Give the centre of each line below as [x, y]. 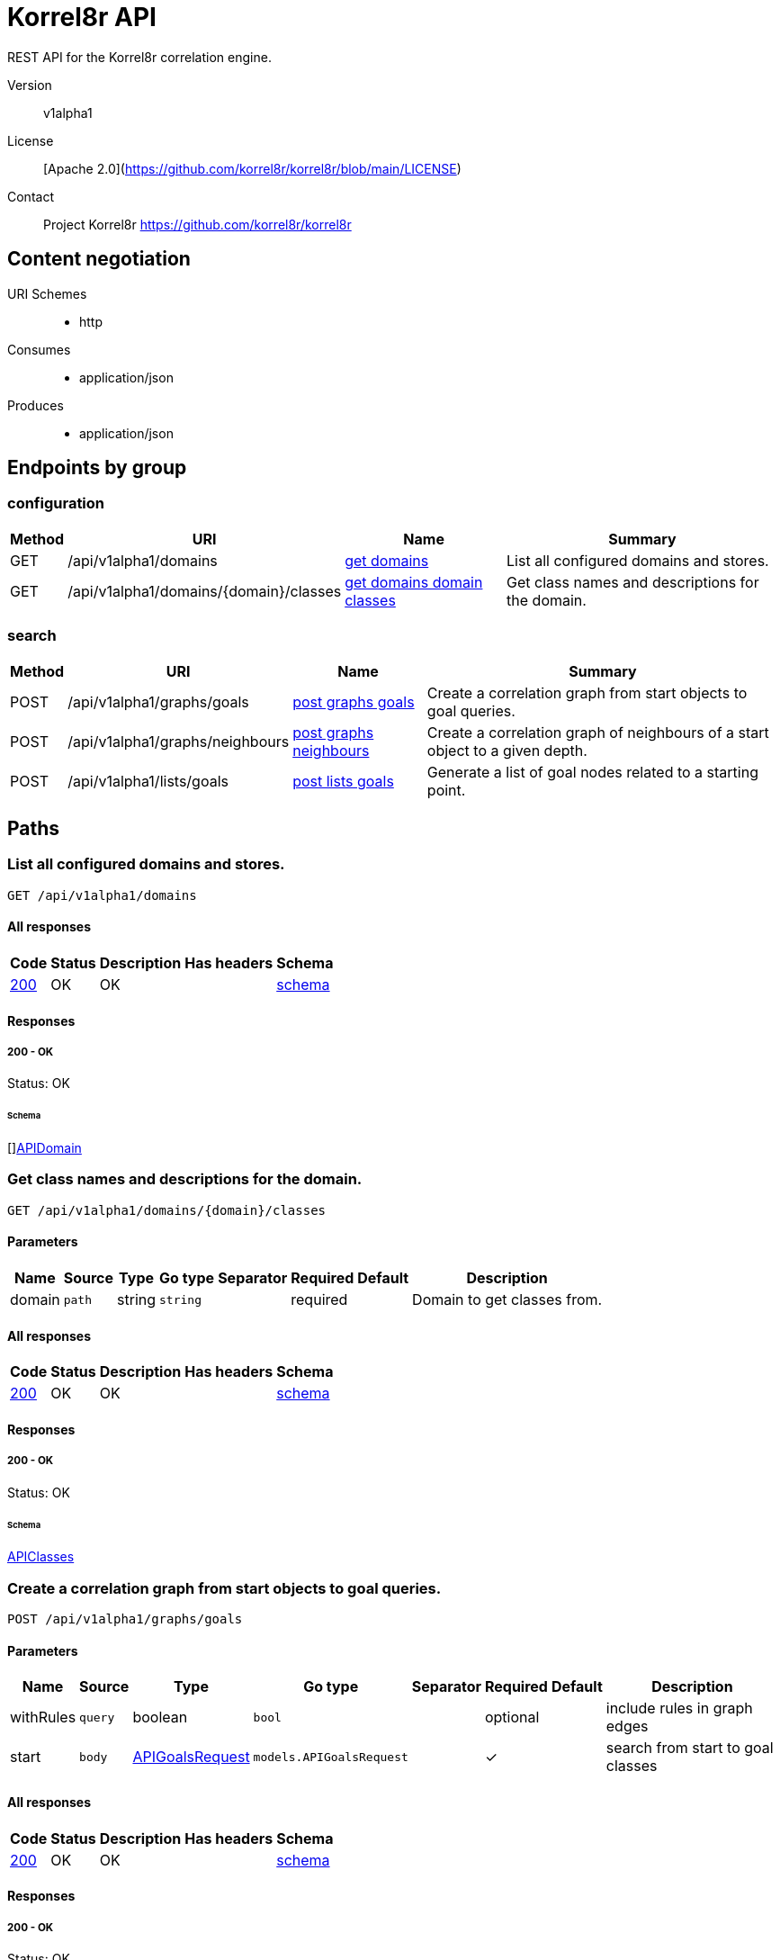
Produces [36, 405]
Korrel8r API [82, 17]
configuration [56, 503]
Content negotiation [99, 259]
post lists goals [343, 781]
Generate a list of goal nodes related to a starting [592, 772]
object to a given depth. [507, 750]
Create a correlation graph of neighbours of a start [598, 732]
